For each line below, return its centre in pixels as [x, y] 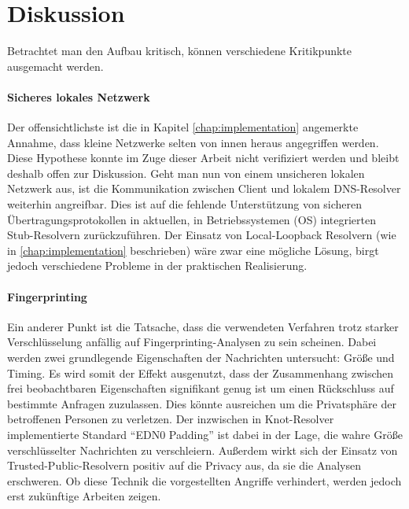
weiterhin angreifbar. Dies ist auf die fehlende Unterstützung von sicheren [185, 204]
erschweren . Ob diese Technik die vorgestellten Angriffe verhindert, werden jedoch [204, 480]
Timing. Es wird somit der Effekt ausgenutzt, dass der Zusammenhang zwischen [201, 373]
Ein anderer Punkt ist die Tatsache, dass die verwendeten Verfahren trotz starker [203, 326]
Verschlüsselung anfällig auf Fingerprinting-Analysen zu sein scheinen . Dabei [192, 342]
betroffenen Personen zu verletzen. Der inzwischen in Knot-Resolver [171, 419]
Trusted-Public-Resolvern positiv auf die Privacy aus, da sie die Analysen [184, 465]
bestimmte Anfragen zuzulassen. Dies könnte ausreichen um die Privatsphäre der [202, 403]
